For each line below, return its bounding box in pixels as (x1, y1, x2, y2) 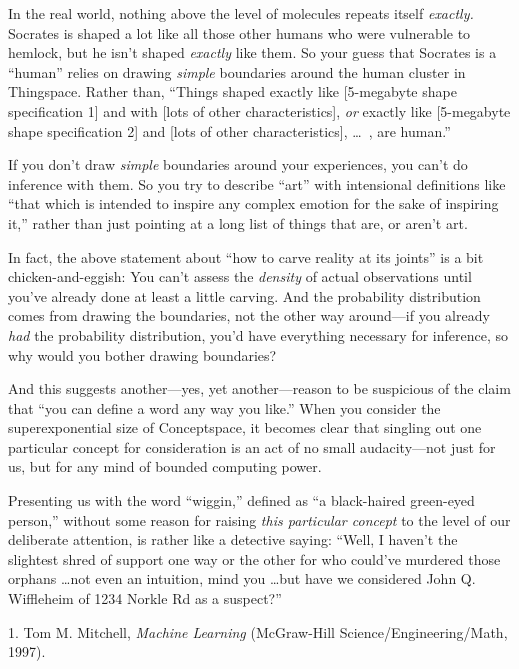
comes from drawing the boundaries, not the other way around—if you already (8, 305, 490, 326)
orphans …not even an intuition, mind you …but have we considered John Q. (8, 568, 476, 589)
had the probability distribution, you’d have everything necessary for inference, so (8, 324, 509, 345)
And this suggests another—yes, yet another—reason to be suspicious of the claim (8, 378, 511, 399)
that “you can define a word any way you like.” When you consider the (8, 397, 441, 418)
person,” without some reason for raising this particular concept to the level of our (8, 509, 511, 530)
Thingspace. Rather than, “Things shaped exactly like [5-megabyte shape (8, 81, 457, 102)
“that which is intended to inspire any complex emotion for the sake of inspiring (8, 193, 499, 214)
